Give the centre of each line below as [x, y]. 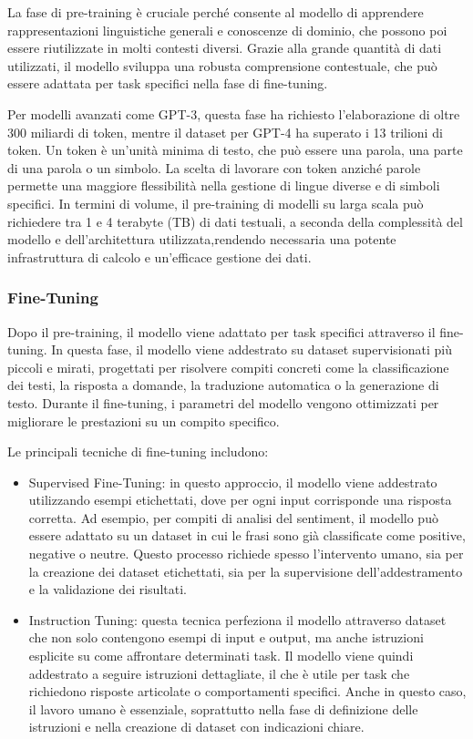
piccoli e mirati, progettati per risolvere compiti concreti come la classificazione [228, 367]
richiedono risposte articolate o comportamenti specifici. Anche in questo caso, [247, 691]
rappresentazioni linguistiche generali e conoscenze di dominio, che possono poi [227, 30]
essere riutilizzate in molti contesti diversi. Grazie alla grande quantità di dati [225, 48]
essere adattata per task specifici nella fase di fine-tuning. [168, 83]
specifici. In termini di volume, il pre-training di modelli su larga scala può [216, 203]
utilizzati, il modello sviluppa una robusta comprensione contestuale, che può [222, 65]
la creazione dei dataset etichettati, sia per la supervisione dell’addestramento [246, 571]
